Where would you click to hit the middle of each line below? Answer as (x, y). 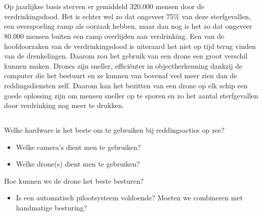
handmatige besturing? (51, 208)
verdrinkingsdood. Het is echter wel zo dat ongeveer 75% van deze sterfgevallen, (128, 16)
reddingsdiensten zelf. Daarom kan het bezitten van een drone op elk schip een (126, 85)
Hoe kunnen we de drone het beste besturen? (74, 180)
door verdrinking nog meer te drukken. (64, 105)
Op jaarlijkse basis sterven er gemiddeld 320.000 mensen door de (104, 6)
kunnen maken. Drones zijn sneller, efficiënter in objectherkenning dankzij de (123, 65)
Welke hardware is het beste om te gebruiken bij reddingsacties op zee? (114, 130)
